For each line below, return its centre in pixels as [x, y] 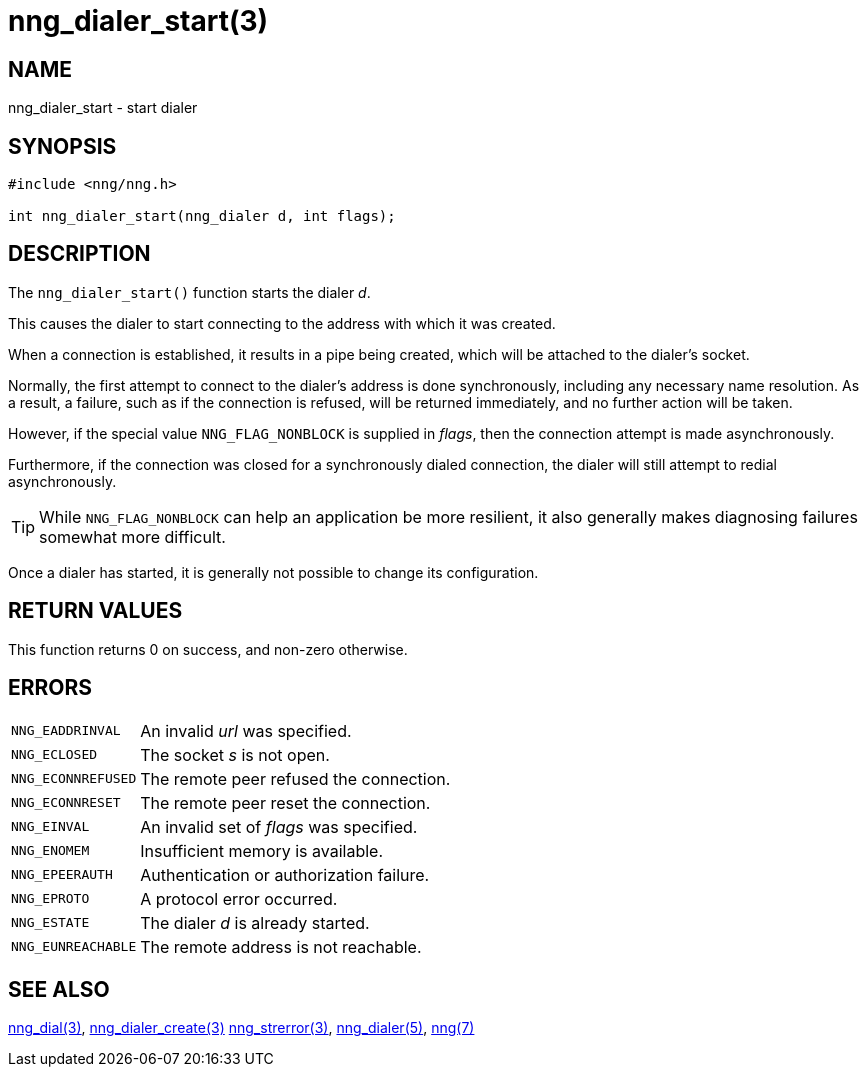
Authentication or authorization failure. [285, 874]
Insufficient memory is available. [262, 850]
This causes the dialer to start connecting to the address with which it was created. [282, 323]
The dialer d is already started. [255, 922]
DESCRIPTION [79, 254]
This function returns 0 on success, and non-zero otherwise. [208, 649]
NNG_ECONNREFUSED [74, 779]
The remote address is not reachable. [281, 946]
